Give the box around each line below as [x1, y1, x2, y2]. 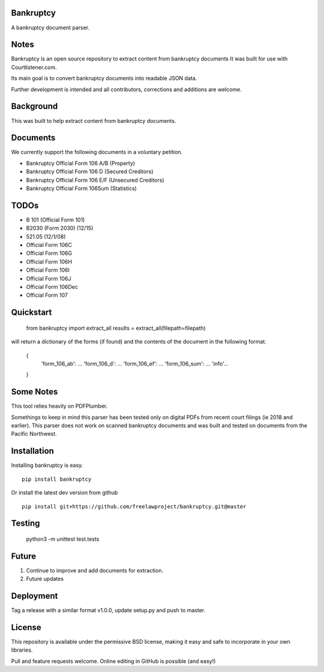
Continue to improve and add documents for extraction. [26, 566, 164, 574]
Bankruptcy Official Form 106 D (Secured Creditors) [26, 168, 154, 175]
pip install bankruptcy [22, 475, 92, 483]
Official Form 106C [26, 242, 72, 249]
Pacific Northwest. [11, 430, 57, 438]
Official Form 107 [26, 291, 68, 299]
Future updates [26, 575, 64, 583]
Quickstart [11, 308, 52, 318]
